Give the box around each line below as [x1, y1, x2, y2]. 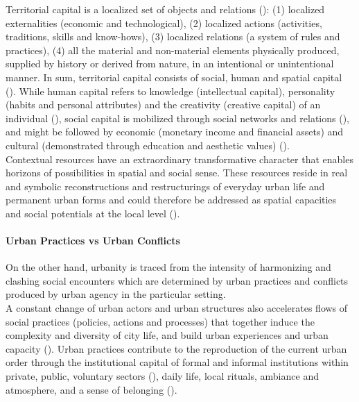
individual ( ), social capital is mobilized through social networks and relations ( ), [6, 110, 350, 125]
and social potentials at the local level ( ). [6, 206, 180, 220]
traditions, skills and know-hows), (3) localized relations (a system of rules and [6, 29, 340, 44]
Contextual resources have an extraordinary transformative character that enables [6, 151, 353, 166]
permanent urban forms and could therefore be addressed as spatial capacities [6, 192, 337, 207]
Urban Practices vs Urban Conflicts [6, 233, 180, 248]
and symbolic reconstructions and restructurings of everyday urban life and [6, 178, 325, 193]
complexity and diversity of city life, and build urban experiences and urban [6, 328, 329, 342]
